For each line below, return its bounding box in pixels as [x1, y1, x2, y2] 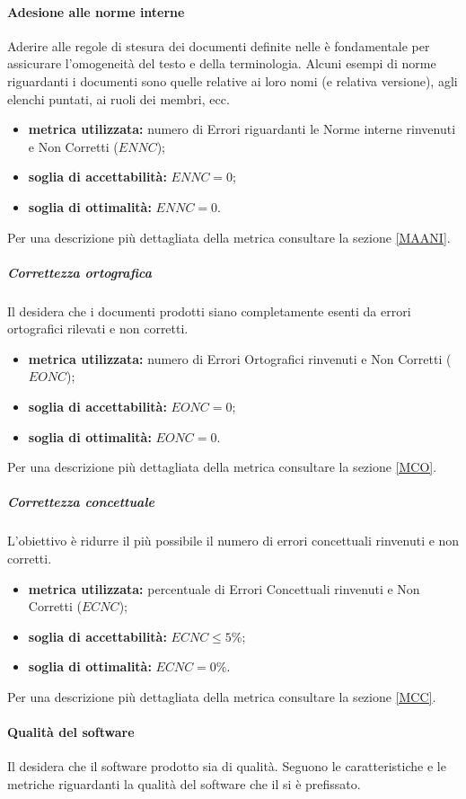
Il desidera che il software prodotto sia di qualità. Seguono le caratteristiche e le [7, 757, 446, 776]
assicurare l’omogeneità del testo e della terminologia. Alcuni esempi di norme [7, 54, 436, 73]
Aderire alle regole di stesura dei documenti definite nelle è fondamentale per [7, 36, 430, 55]
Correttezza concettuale [7, 493, 154, 511]
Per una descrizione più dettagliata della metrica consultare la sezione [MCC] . [7, 687, 436, 706]
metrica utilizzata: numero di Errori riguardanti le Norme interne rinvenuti [28, 120, 456, 138]
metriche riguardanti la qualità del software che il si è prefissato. [7, 774, 361, 793]
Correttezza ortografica [7, 262, 152, 281]
